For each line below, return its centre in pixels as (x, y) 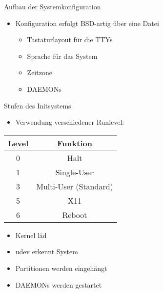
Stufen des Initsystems (38, 105)
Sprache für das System (62, 56)
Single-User (75, 172)
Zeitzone (40, 72)
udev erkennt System (47, 252)
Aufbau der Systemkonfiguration (52, 6)
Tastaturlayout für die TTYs (70, 40)
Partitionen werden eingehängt (61, 268)
